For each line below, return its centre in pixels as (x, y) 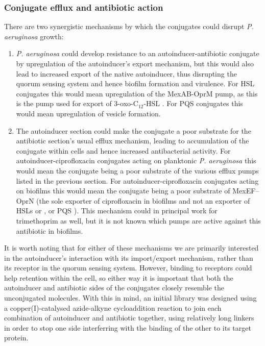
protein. (16, 338)
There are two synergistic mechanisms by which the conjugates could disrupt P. (129, 26)
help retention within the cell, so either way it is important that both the (119, 277)
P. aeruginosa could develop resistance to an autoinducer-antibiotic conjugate (138, 53)
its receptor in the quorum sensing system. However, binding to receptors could (128, 268)
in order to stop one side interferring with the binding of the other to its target (128, 327)
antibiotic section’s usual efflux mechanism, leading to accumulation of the (132, 141)
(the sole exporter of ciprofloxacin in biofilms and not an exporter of (143, 200)
